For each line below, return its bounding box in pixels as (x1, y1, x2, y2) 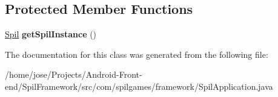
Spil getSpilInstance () (5, 28, 97, 40)
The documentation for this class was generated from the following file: (5, 48, 268, 60)
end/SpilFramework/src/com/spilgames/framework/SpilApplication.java (5, 80, 273, 92)
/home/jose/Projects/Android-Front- (5, 68, 142, 81)
